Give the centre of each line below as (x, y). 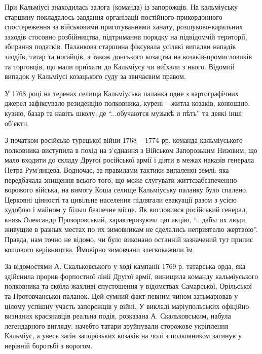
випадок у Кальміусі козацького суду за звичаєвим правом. (95, 76)
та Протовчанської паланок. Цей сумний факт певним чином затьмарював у (121, 296)
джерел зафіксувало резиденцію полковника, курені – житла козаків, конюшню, (127, 103)
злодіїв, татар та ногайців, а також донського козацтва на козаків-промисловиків (128, 56)
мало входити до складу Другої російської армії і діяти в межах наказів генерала (129, 160)
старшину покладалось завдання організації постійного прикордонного (114, 16)
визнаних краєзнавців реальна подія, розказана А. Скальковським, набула (118, 316)
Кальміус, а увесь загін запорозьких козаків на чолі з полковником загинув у (123, 336)
